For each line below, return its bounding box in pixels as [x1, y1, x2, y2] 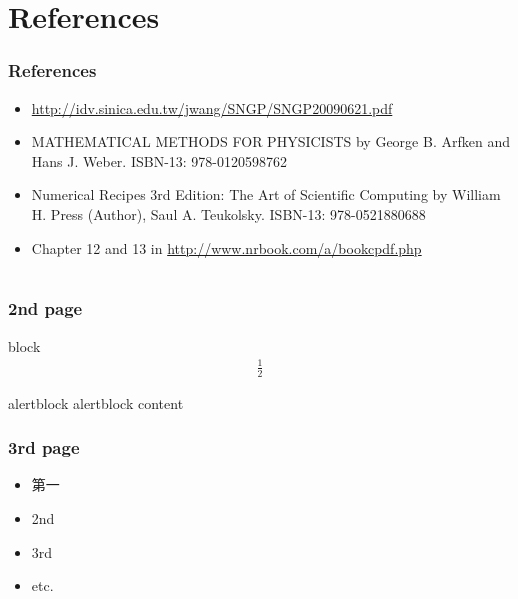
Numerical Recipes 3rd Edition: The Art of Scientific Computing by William [31, 184, 501, 205]
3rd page [8, 435, 80, 460]
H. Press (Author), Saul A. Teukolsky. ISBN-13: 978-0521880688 [31, 203, 426, 224]
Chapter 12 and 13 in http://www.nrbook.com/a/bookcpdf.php [31, 237, 422, 258]
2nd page [8, 296, 83, 321]
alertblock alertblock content [8, 392, 184, 413]
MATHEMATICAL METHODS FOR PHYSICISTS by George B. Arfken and [31, 131, 510, 152]
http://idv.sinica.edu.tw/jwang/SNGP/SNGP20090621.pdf [31, 97, 393, 118]
